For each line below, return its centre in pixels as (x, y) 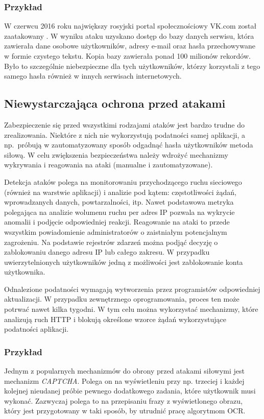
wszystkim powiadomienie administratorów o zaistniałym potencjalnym (116, 231)
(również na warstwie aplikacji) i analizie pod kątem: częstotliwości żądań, (120, 192)
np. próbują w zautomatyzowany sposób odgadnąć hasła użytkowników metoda (129, 145)
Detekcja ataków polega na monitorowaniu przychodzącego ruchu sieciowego (123, 181)
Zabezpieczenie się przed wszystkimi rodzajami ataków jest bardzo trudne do (124, 124)
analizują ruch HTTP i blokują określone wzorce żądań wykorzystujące (115, 319)
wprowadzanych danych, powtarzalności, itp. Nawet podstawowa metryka (119, 202)
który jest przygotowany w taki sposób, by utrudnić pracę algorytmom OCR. (125, 411)
